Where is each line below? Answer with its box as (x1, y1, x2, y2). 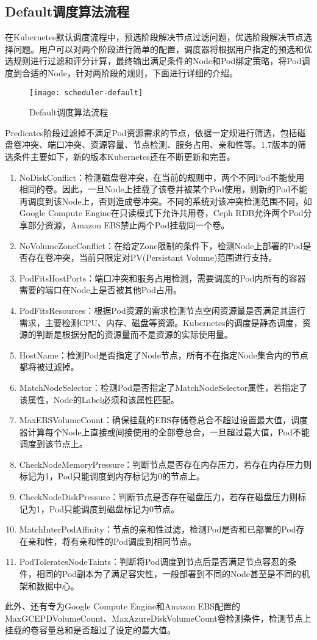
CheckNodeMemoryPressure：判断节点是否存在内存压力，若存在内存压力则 (19, 457, 312, 470)
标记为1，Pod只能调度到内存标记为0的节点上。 (19, 470, 205, 482)
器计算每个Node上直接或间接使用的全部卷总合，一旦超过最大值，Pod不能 (19, 425, 310, 438)
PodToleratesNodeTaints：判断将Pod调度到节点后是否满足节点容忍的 (19, 555, 288, 568)
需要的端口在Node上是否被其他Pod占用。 (19, 283, 182, 296)
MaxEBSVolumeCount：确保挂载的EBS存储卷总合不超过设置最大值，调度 (19, 413, 308, 426)
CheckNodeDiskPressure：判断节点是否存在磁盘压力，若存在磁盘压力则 (19, 490, 298, 503)
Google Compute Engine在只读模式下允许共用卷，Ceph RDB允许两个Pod (19, 206, 304, 219)
